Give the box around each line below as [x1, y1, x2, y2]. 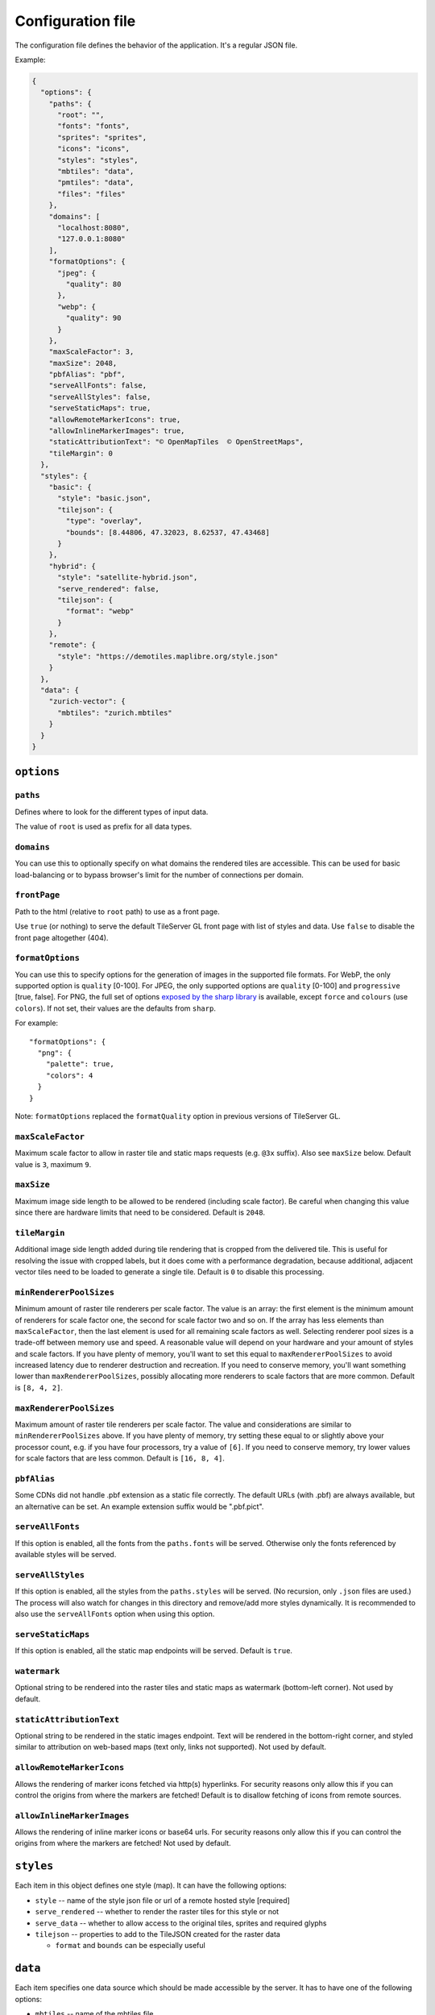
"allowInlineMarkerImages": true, [48, 426, 185, 435]
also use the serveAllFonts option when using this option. [14, 1609, 215, 1619]
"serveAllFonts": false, [48, 381, 147, 390]
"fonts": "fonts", [57, 122, 130, 131]
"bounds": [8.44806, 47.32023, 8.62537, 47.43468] [65, 528, 270, 537]
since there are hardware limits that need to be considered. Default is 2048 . [14, 1207, 266, 1217]
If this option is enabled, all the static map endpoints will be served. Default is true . [14, 1646, 293, 1656]
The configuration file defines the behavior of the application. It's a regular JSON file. [14, 40, 298, 50]
